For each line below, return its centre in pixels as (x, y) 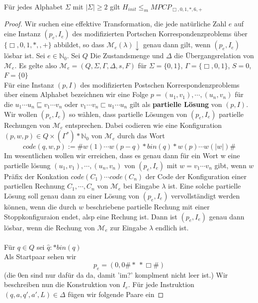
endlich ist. (172, 227)
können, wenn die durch (40, 206)
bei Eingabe (141, 186)
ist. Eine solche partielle (205, 186)
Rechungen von (27, 125)
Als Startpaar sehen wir (40, 256)
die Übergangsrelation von (214, 55)
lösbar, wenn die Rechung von (49, 227)
